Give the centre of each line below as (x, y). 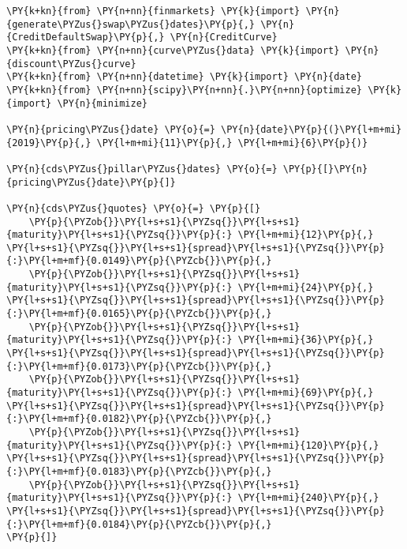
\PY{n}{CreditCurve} (224, 38)
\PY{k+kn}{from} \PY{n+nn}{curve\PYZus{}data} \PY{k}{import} (173, 50)
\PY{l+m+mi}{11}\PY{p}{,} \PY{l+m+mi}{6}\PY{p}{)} (232, 143)
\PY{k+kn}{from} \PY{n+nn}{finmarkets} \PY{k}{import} (153, 11)
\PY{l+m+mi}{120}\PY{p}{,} (308, 445)
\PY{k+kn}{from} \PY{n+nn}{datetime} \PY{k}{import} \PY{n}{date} (185, 77)
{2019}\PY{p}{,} (49, 143)
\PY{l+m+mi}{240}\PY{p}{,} (308, 498)
